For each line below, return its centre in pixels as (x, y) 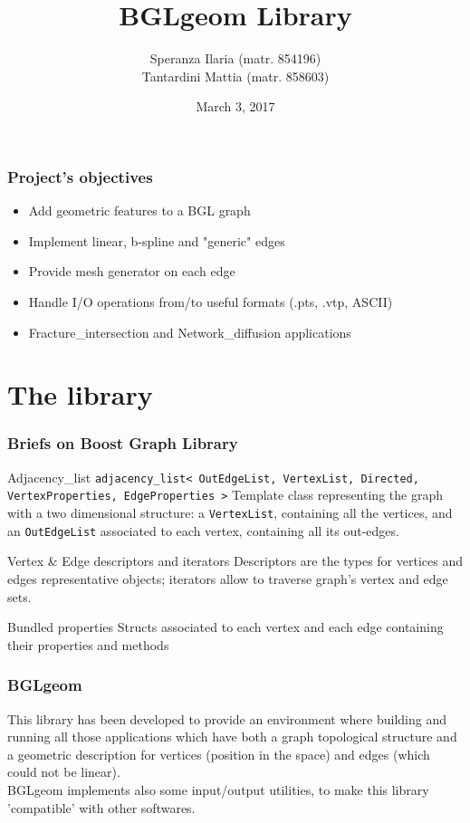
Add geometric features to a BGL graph (139, 211)
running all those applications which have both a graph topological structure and (232, 737)
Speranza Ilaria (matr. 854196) (235, 58)
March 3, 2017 (235, 106)
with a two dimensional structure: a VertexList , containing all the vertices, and (230, 513)
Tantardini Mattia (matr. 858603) (235, 76)
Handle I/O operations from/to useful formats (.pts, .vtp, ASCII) (211, 301)
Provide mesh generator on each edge (132, 271)
